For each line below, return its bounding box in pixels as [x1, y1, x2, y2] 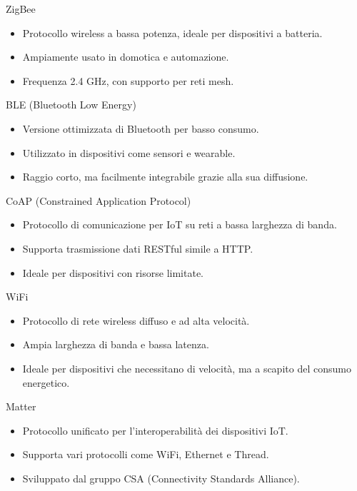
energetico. [22, 375, 70, 390]
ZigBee [6, 1, 36, 16]
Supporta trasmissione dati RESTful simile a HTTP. [22, 241, 253, 255]
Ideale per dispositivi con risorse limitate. [22, 265, 203, 280]
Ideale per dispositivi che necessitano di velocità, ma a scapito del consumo [22, 360, 351, 375]
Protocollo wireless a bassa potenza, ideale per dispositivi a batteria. [22, 25, 323, 40]
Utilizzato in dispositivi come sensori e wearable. [22, 145, 236, 160]
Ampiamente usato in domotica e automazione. [22, 49, 229, 64]
